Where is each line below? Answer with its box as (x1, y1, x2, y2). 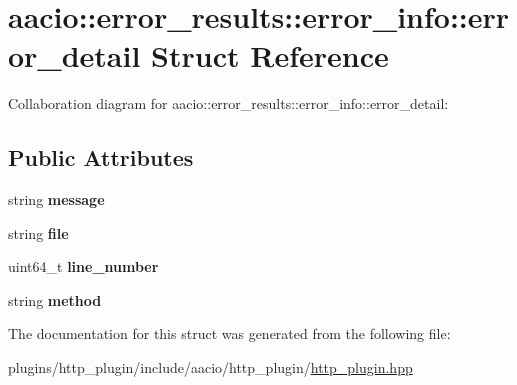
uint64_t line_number (8, 256, 159, 277)
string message (8, 189, 105, 210)
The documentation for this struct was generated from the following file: (8, 323, 451, 344)
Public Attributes (8, 142, 194, 173)
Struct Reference (151, 35, 389, 76)
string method (8, 289, 102, 310)
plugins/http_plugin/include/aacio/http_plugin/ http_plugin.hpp (8, 357, 413, 378)
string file (8, 222, 69, 243)
